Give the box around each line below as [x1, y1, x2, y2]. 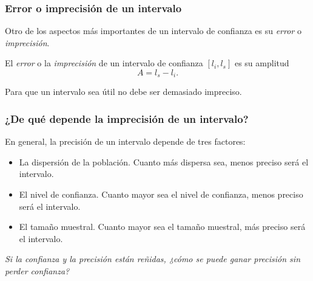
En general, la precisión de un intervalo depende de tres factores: [5, 135, 246, 148]
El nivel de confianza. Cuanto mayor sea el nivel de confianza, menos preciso [19, 188, 303, 201]
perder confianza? [5, 265, 70, 277]
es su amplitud [234, 57, 289, 69]
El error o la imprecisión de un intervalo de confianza [5, 57, 203, 69]
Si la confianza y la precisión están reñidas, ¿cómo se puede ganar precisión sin [5, 252, 301, 265]
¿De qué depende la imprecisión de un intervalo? [5, 111, 249, 126]
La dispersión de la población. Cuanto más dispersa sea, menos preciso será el [19, 155, 309, 168]
